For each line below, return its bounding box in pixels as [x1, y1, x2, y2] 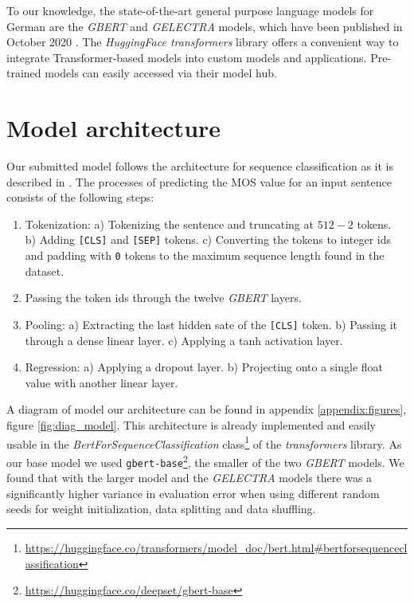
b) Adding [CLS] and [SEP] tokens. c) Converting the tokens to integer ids [25, 231, 392, 248]
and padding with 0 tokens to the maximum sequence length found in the [25, 247, 385, 264]
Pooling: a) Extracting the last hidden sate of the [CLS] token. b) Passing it [25, 316, 398, 332]
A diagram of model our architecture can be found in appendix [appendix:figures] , [6, 401, 407, 418]
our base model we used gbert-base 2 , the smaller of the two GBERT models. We [6, 451, 404, 470]
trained [6, 65, 41, 81]
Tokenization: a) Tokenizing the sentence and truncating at [25, 215, 314, 232]
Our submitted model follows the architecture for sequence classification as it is [6, 158, 393, 175]
